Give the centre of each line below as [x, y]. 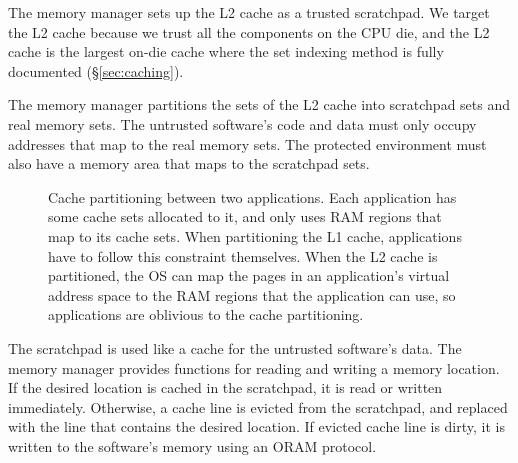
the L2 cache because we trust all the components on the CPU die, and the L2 [249, 31]
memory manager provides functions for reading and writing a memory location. [254, 367]
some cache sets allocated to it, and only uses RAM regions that [245, 216]
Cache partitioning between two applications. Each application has [252, 196]
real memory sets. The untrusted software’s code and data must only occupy [242, 123]
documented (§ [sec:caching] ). [96, 70]
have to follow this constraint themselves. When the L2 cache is [243, 255]
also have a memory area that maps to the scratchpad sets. [189, 163]
